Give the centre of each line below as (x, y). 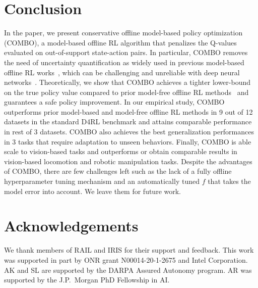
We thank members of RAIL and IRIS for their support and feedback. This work (129, 250)
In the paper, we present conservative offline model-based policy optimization (123, 33)
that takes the (229, 181)
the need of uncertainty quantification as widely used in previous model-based (124, 62)
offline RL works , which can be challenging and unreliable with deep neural (122, 72)
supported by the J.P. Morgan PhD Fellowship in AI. (87, 280)
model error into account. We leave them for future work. (93, 191)
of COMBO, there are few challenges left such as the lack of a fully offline (118, 171)
